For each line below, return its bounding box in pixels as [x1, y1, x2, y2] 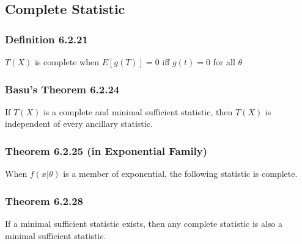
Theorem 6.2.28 [5, 193, 83, 208]
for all [213, 56, 235, 68]
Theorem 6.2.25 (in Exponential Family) [5, 143, 208, 158]
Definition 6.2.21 [5, 31, 88, 46]
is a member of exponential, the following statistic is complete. [63, 167, 298, 180]
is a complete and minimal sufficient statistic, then [43, 105, 233, 118]
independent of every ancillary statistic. [5, 117, 153, 130]
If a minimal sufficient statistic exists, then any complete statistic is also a [5, 217, 283, 230]
